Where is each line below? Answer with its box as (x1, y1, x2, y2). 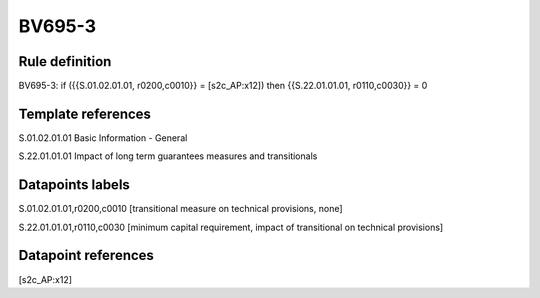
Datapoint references (18, 247, 155, 264)
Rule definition (18, 53, 112, 70)
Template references (18, 105, 152, 122)
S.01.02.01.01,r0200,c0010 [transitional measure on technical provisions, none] (18, 203, 344, 215)
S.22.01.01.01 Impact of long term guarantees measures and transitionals (18, 150, 318, 162)
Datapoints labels (18, 176, 130, 194)
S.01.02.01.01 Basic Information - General (18, 131, 188, 144)
